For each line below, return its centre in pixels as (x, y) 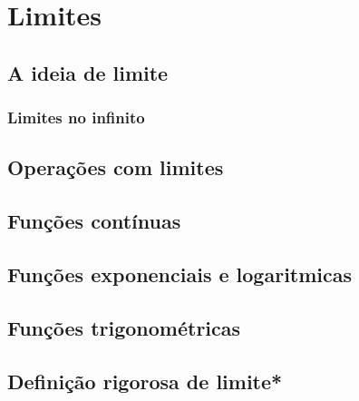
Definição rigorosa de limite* (145, 381)
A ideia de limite (88, 72)
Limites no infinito (76, 117)
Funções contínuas (94, 221)
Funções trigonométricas (124, 327)
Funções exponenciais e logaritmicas (180, 274)
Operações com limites (116, 167)
